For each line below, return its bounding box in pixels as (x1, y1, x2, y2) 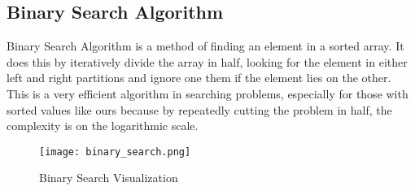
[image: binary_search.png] (39, 145, 191, 158)
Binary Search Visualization (39, 169, 178, 186)
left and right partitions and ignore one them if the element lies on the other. (7, 69, 391, 86)
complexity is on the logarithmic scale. (7, 117, 199, 134)
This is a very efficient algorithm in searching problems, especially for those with (7, 85, 408, 102)
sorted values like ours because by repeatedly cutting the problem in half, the (7, 101, 392, 118)
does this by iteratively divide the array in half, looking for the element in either (7, 53, 408, 70)
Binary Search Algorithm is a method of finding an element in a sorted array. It (7, 37, 404, 54)
